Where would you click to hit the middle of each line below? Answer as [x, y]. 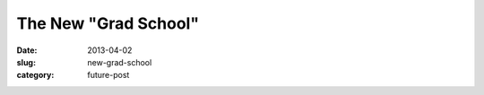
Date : [27, 50]
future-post [108, 75]
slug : [26, 62]
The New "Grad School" [108, 23]
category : [35, 75]
